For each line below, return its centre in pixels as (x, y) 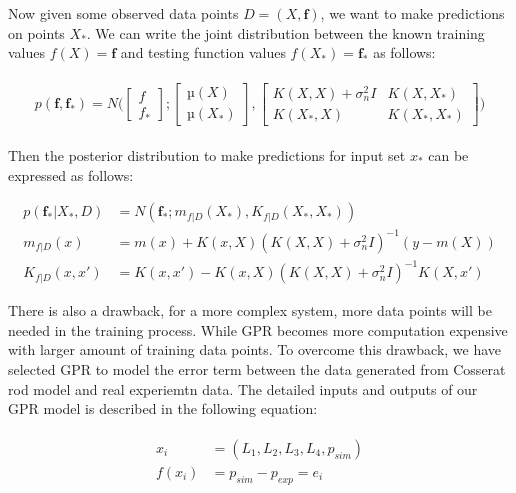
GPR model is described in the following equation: (163, 408)
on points (36, 32)
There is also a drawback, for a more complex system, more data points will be (250, 310)
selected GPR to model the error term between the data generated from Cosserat (257, 369)
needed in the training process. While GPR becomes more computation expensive (258, 329)
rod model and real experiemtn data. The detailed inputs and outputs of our (243, 388)
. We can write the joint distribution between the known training (285, 32)
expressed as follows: (71, 174)
